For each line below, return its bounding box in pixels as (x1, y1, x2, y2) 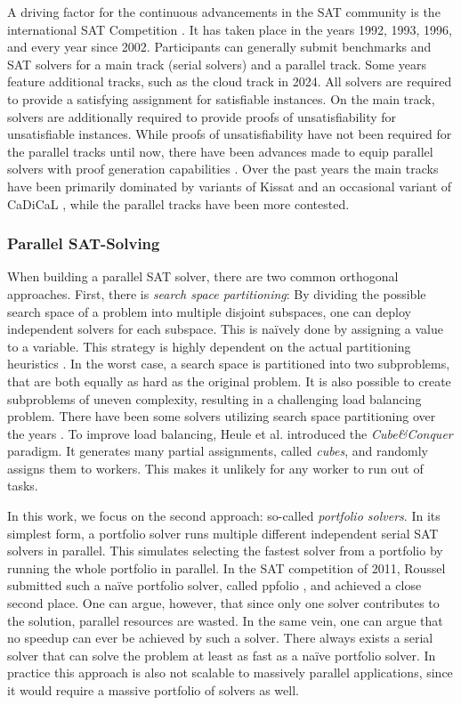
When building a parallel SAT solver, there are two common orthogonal (7, 267, 399, 286)
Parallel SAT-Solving (7, 232, 160, 255)
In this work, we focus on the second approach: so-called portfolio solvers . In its (7, 506, 441, 525)
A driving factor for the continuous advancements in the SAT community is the (7, 3, 441, 20)
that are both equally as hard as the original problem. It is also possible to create (7, 371, 451, 390)
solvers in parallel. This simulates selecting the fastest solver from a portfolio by (7, 541, 443, 560)
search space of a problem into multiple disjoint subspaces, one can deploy (7, 302, 411, 320)
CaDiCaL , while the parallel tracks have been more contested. (7, 194, 350, 213)
